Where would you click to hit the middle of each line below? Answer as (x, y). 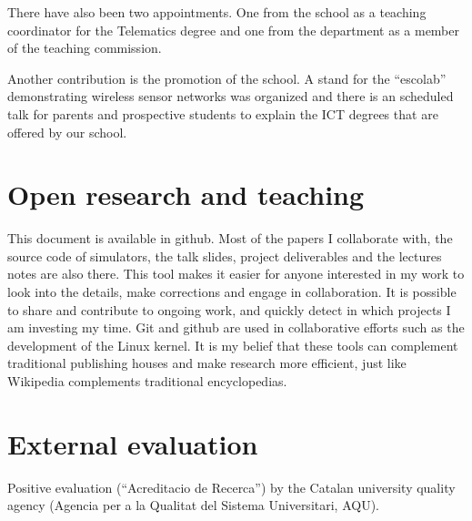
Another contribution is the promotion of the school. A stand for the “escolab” (227, 78)
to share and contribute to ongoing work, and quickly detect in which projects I (229, 309)
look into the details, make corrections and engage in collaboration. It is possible (232, 292)
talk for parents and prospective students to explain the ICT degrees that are (223, 113)
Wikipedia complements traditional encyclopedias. (147, 381)
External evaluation (133, 443)
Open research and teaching (186, 194)
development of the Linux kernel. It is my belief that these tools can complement (233, 345)
